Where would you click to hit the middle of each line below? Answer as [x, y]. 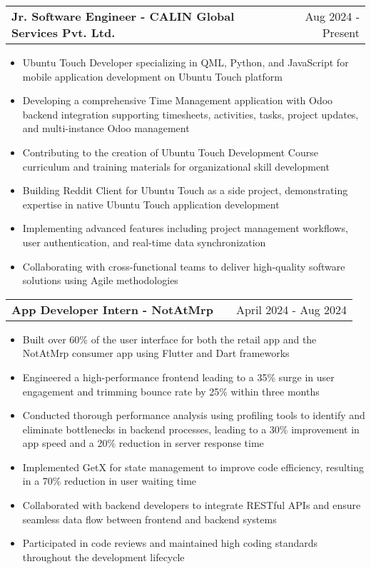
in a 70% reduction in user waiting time [110, 481]
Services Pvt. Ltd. [63, 32]
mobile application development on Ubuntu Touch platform [152, 76]
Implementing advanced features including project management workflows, [185, 228]
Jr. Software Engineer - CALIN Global [123, 16]
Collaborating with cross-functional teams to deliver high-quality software [184, 266]
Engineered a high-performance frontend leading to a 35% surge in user [178, 377]
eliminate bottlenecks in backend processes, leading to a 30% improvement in [191, 429]
